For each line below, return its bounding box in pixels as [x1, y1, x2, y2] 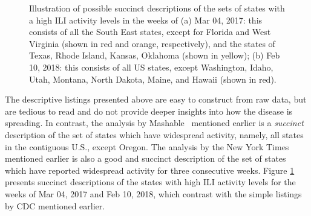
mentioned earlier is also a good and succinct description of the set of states [5, 152, 286, 165]
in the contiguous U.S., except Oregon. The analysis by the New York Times [5, 140, 289, 153]
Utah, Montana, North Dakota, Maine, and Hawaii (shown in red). [29, 72, 277, 85]
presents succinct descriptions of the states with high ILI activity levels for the [5, 176, 296, 188]
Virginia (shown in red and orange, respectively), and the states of [29, 37, 275, 49]
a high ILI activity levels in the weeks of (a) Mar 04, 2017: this [29, 13, 263, 26]
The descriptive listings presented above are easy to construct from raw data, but [5, 93, 307, 106]
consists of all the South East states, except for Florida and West [29, 25, 271, 38]
